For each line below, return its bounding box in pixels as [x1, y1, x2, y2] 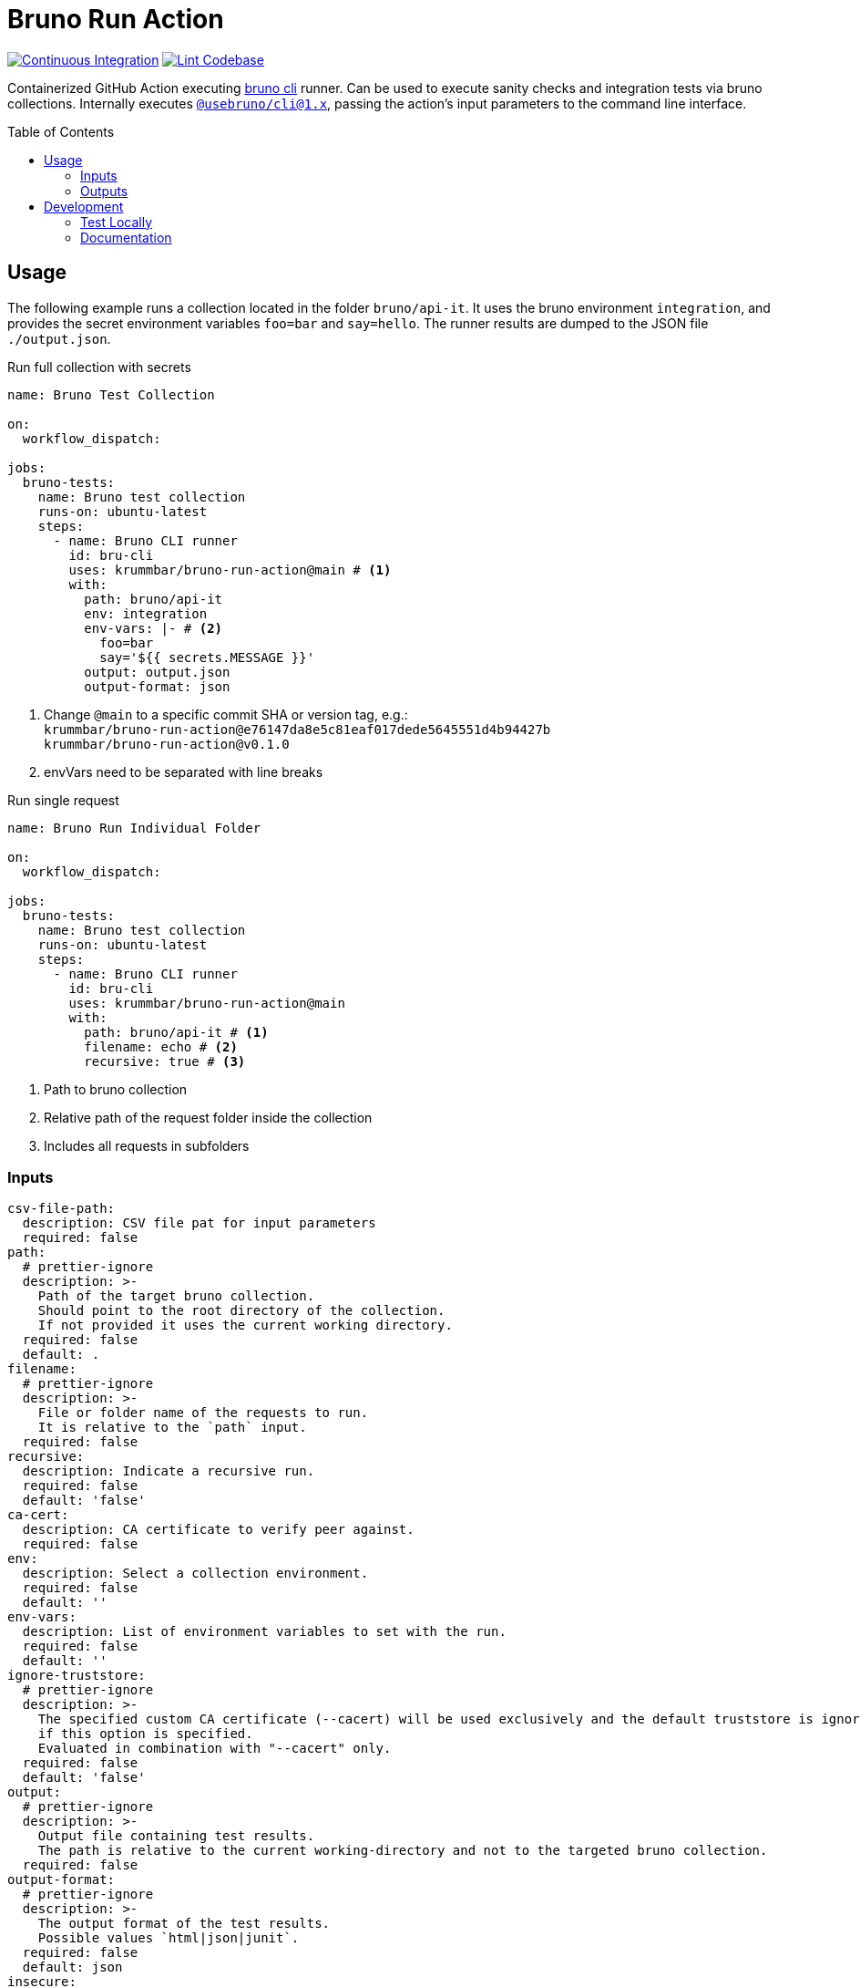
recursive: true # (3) [84, 1053, 246, 1069]
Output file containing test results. [37, 1828, 315, 1844]
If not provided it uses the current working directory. [37, 1318, 453, 1333]
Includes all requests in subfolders [44, 1137, 250, 1154]
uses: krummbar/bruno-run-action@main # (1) [68, 562, 392, 577]
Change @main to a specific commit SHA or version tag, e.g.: [44, 706, 408, 722]
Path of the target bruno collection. [37, 1289, 315, 1304]
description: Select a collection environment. [22, 1566, 369, 1581]
